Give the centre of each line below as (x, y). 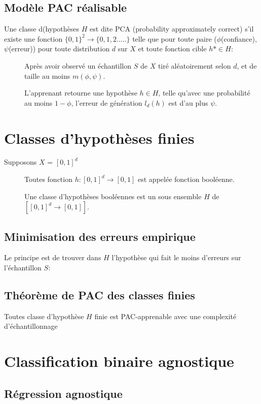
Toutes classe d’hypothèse (44, 316)
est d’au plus (188, 102)
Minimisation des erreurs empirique (100, 236)
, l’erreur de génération (107, 102)
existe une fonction (33, 38)
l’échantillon (23, 268)
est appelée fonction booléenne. (186, 179)
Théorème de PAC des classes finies (100, 295)
